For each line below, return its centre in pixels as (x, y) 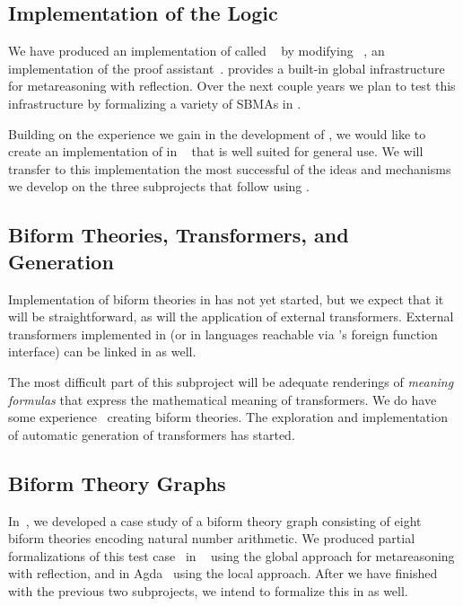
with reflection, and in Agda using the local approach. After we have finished (223, 573)
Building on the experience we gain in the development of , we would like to (217, 133)
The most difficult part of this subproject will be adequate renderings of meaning (231, 381)
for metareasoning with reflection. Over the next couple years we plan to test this (232, 86)
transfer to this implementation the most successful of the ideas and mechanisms (230, 168)
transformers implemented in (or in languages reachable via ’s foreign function (223, 334)
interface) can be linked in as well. (102, 351)
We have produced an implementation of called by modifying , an (197, 51)
